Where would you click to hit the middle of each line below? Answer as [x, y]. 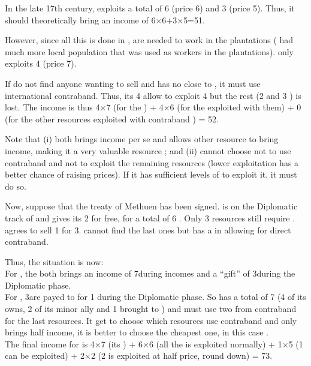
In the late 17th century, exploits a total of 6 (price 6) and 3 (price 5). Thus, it [150, 8]
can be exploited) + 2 [45, 355]
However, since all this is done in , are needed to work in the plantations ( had [149, 40]
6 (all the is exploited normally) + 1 [215, 343]
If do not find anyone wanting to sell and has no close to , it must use [133, 83]
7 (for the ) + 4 [135, 107]
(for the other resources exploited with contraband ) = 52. [112, 118]
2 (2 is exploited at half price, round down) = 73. [182, 355]
